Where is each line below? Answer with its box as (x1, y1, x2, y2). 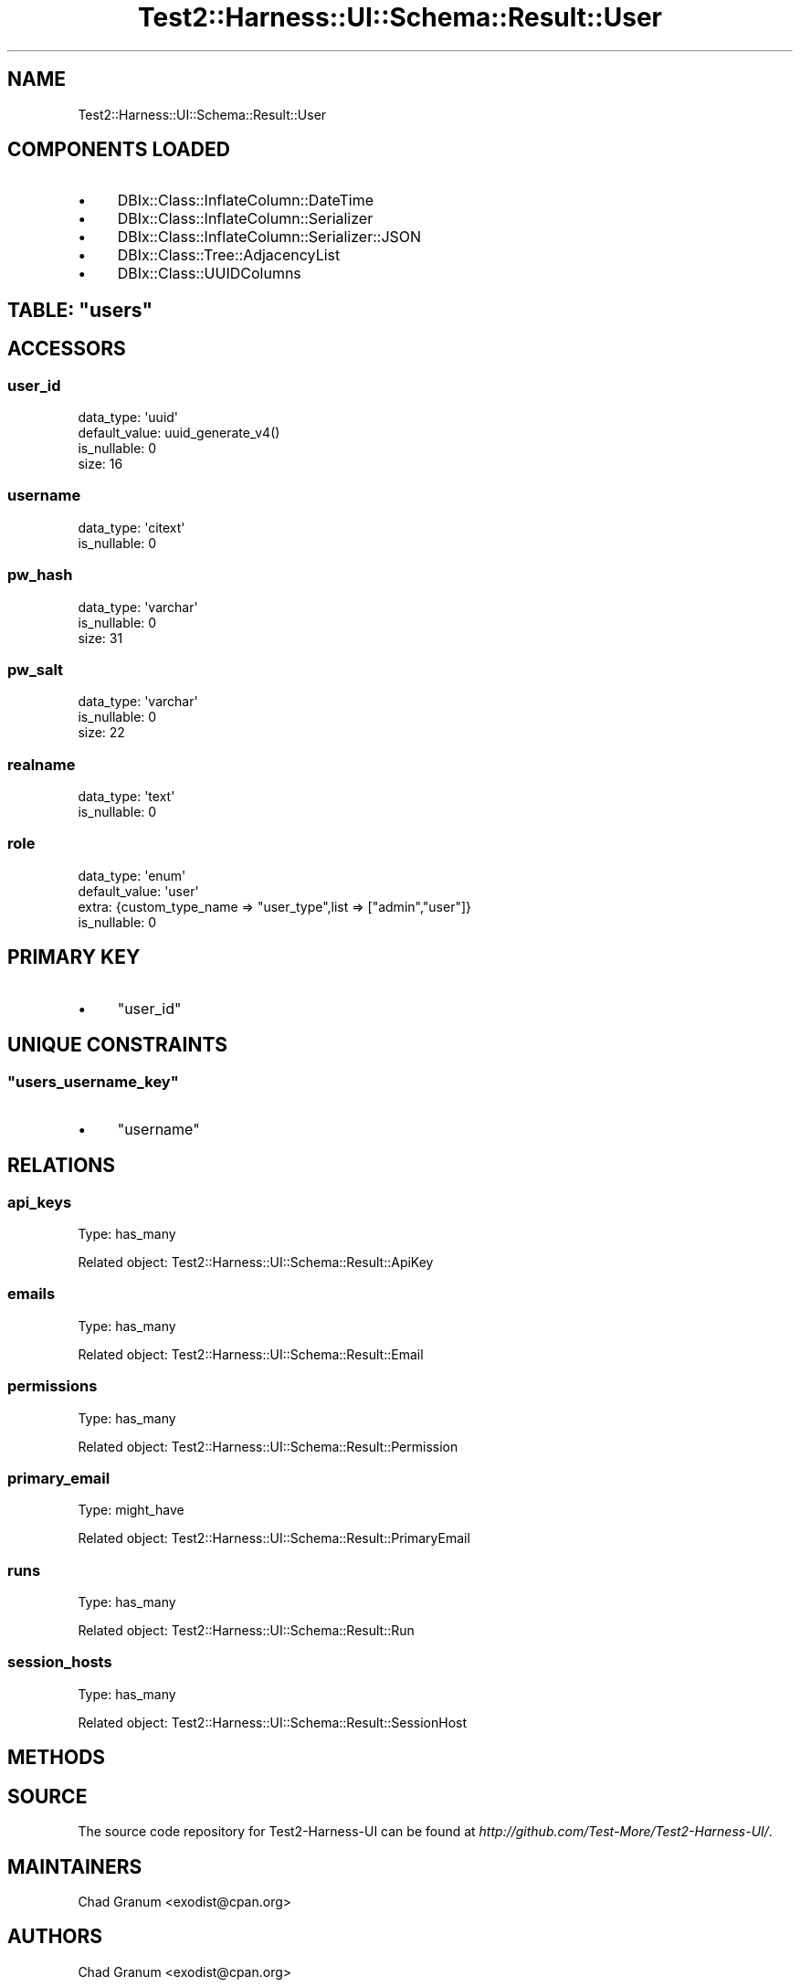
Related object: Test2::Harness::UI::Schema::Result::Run (78, 1622, 415, 1639)
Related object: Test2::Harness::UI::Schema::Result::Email (78, 1346, 424, 1362)
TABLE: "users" (7, 298, 153, 322)
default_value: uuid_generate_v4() (78, 425, 280, 441)
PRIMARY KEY (7, 946, 141, 969)
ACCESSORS (7, 337, 126, 361)
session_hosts (7, 1653, 112, 1672)
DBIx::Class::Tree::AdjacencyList (117, 246, 341, 265)
